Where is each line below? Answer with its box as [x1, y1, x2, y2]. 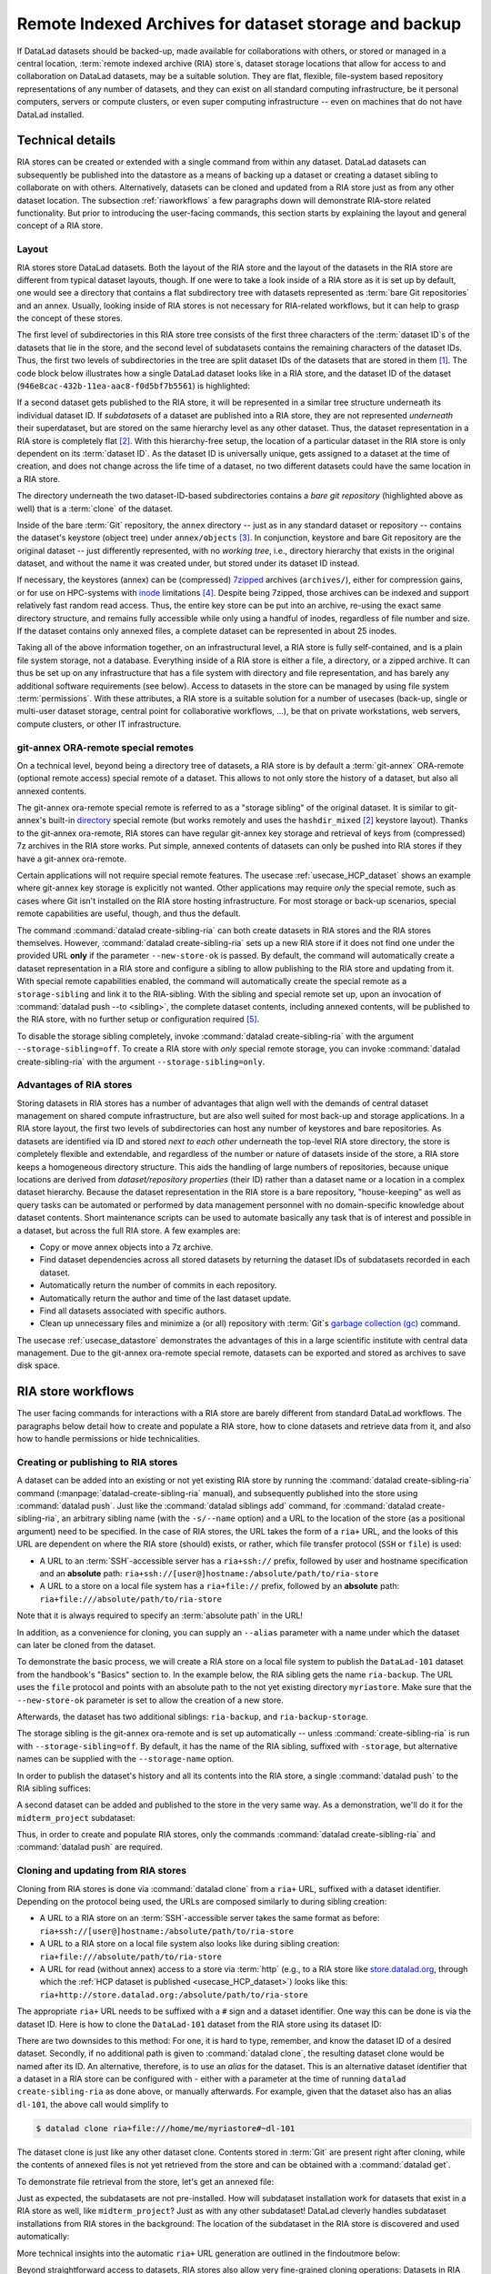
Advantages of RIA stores [16, 1079, 133, 1092]
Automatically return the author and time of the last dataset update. [39, 1293, 292, 1303]
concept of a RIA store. [16, 220, 104, 231]
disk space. [16, 1360, 61, 1371]
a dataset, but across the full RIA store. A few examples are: [16, 1224, 241, 1236]
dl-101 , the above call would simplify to [16, 2098, 169, 2109]
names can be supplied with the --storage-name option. [16, 1754, 235, 1765]
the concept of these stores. [16, 313, 123, 324]
